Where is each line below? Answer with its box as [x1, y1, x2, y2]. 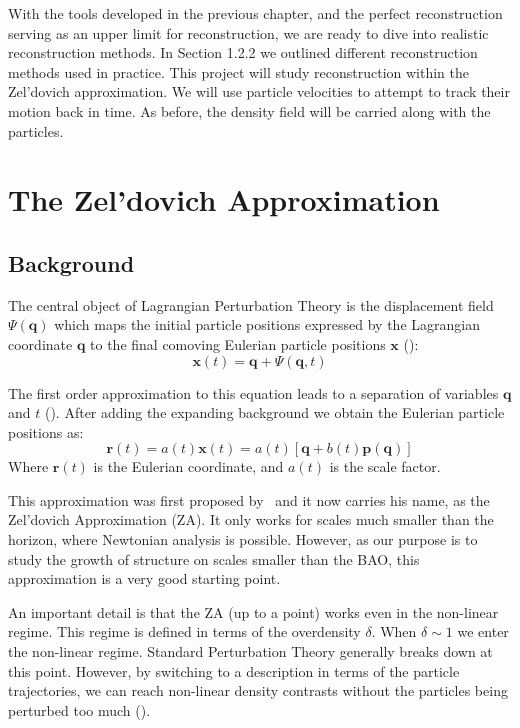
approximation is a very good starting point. [8, 568, 281, 589]
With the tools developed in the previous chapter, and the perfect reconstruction [8, 3, 503, 23]
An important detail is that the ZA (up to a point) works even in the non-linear [8, 601, 499, 622]
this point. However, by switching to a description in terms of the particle [8, 660, 460, 681]
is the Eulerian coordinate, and [93, 456, 284, 477]
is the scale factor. [329, 456, 441, 477]
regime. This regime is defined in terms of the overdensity [8, 621, 361, 642]
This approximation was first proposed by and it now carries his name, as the [8, 489, 490, 510]
